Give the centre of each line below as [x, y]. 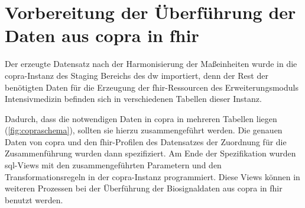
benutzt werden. [34, 199]
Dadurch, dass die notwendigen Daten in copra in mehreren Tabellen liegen [141, 118]
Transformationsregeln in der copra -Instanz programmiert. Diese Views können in [152, 176]
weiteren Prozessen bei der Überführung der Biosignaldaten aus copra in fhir [144, 188]
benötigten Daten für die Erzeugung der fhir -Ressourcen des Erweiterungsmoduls [152, 87]
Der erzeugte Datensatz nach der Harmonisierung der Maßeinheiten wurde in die [151, 64]
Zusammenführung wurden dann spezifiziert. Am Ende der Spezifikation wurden [150, 153]
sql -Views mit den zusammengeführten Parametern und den [113, 165]
